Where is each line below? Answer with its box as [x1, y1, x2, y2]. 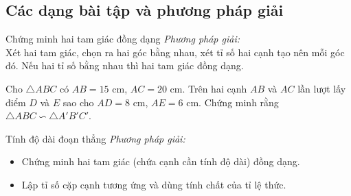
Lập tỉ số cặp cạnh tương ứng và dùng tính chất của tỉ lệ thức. [21, 177, 286, 191]
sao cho [63, 95, 94, 109]
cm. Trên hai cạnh [170, 81, 247, 95]
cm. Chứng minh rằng [186, 95, 279, 109]
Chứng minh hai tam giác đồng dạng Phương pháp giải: [5, 32, 240, 46]
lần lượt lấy [297, 81, 346, 95]
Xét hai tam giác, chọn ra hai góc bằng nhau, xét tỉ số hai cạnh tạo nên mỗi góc [5, 45, 345, 59]
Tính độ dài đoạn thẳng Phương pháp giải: [5, 131, 185, 145]
